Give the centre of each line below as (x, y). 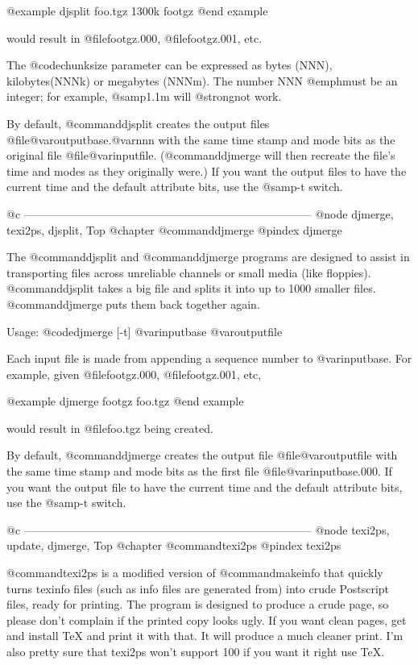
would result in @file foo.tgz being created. (110, 428)
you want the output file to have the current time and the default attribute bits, (205, 486)
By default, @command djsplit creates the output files (138, 123)
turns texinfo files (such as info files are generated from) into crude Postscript (198, 588)
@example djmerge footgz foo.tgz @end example (125, 401)
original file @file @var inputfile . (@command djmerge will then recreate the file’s (201, 155)
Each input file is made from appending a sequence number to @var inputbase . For (209, 358)
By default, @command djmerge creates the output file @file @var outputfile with (202, 455)
